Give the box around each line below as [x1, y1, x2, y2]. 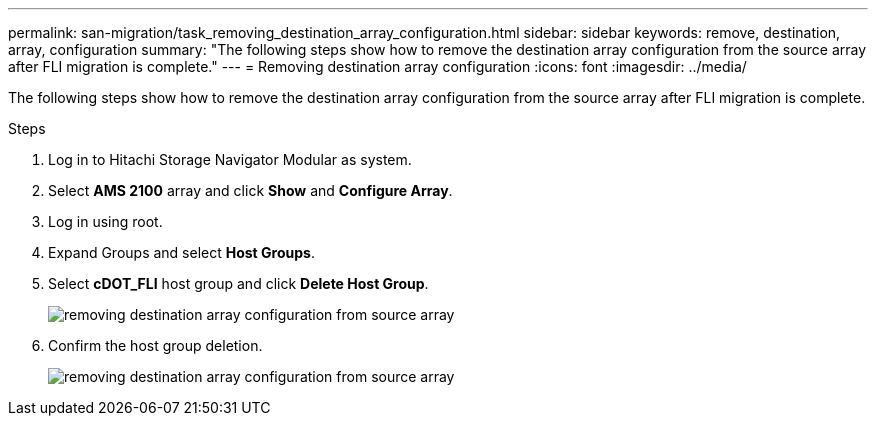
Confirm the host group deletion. [48, 337, 263, 354]
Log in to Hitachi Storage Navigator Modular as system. [48, 151, 412, 168]
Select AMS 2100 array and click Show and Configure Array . [48, 182, 453, 199]
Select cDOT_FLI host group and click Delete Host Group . [48, 275, 429, 292]
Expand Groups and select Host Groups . [48, 244, 315, 261]
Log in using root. [48, 213, 163, 230]
